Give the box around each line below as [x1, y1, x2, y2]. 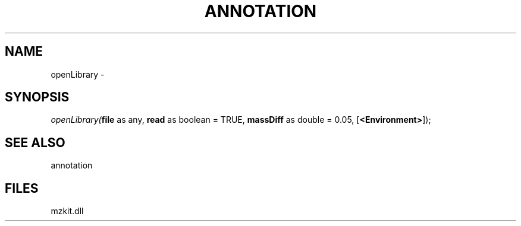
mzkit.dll [51, 206, 84, 217]
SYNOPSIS [5, 90, 70, 105]
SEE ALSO [5, 135, 65, 150]
